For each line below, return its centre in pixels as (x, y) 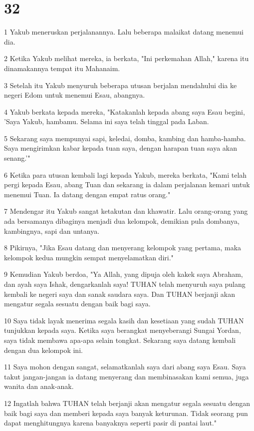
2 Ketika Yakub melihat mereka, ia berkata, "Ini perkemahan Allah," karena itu (127, 58)
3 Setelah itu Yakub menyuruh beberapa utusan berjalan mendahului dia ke (121, 85)
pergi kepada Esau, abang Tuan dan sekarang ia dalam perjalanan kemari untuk (127, 184)
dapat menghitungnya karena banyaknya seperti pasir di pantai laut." (110, 423)
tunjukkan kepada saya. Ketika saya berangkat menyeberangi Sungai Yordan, (123, 330)
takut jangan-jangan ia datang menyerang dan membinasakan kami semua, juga (127, 376)
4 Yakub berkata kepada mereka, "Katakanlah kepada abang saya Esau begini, (125, 111)
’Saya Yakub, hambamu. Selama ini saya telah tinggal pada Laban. (107, 121)
